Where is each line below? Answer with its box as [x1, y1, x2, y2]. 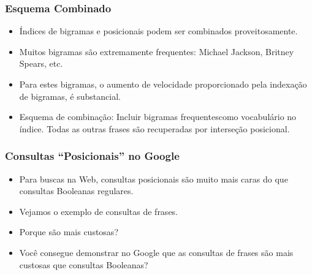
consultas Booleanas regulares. [19, 184, 134, 197]
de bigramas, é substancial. [19, 89, 121, 102]
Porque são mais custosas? [19, 225, 118, 238]
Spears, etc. [19, 57, 63, 70]
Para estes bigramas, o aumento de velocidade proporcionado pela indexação [19, 78, 307, 90]
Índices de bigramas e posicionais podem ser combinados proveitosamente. [19, 24, 298, 37]
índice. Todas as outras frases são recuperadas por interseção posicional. [19, 122, 290, 135]
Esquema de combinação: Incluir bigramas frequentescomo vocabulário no [19, 110, 297, 123]
